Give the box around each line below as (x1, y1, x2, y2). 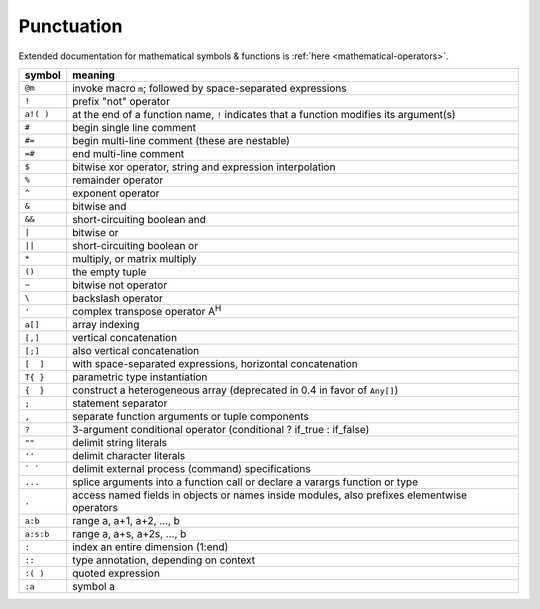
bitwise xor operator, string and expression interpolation (71, 160, 336, 174)
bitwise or (71, 225, 119, 239)
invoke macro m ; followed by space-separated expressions (71, 81, 347, 95)
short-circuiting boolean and (71, 212, 207, 226)
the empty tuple (71, 265, 147, 279)
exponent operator (71, 186, 160, 200)
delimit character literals (71, 449, 186, 463)
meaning (71, 68, 115, 82)
